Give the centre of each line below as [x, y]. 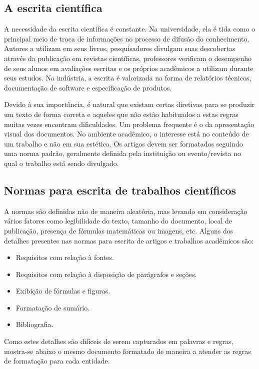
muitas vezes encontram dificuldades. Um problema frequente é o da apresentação [129, 124]
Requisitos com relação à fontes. [65, 257]
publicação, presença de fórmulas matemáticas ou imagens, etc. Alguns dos [119, 230]
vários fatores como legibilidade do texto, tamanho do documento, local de [118, 221]
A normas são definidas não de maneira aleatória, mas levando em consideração [126, 211]
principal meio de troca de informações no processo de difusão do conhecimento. [127, 38]
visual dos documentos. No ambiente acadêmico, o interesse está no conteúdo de [126, 134]
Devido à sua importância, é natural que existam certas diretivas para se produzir [129, 104]
